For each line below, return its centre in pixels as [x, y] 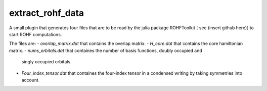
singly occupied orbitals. [46, 62]
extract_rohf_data [46, 13]
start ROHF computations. [36, 34]
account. [30, 80]
